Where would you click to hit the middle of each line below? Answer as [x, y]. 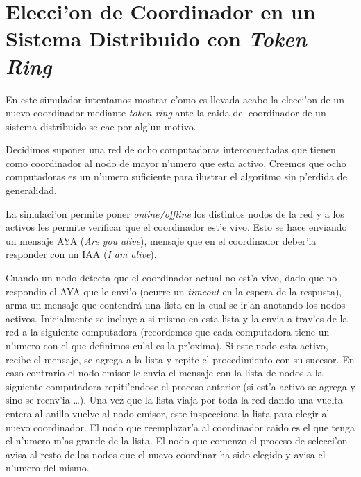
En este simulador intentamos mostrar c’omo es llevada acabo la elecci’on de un [175, 99]
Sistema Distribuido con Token [156, 39]
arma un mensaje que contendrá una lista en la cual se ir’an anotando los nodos [176, 305]
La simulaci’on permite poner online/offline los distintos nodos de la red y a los [175, 213]
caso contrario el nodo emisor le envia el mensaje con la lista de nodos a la [164, 373]
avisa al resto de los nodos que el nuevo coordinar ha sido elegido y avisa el [166, 454]
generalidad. [31, 190]
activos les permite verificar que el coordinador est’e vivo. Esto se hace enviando [176, 227]
